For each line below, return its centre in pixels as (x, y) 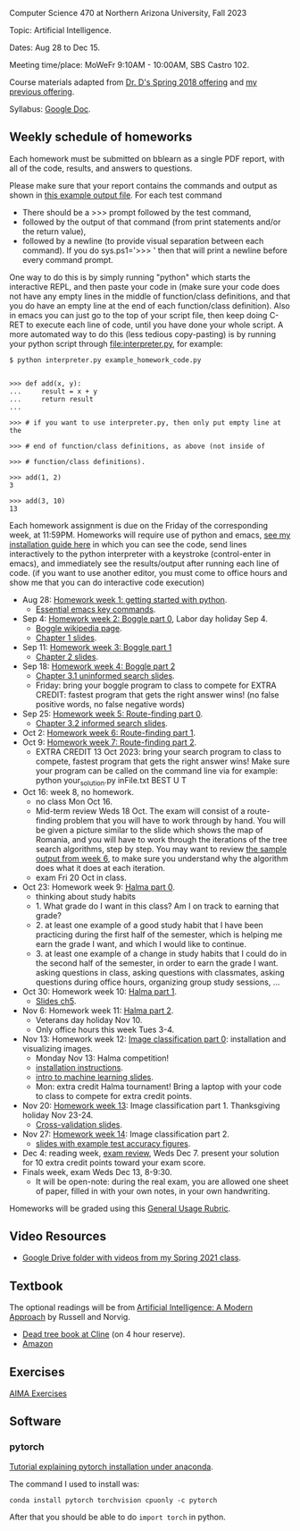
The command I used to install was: (75, 1484)
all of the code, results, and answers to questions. (101, 168)
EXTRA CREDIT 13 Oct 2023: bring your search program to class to (158, 751)
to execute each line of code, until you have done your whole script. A (155, 325)
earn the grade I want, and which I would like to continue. (141, 943)
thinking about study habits (86, 896)
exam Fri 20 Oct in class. (81, 877)
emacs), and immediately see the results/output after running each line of (144, 563)
